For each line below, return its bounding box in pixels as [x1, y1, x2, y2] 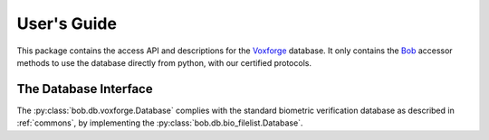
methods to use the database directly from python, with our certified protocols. [16, 57, 312, 68]
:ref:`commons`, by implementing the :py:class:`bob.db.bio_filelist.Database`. [16, 117, 303, 128]
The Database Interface [16, 81, 153, 97]
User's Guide [16, 14, 118, 33]
